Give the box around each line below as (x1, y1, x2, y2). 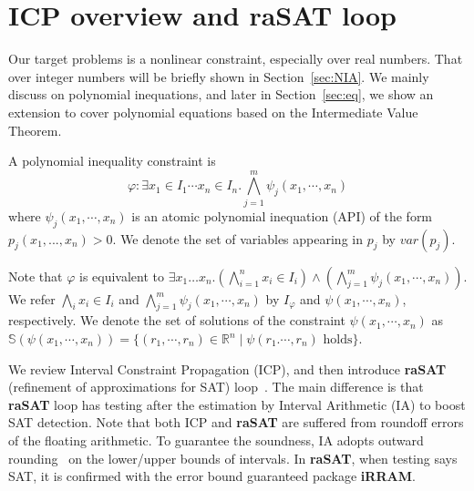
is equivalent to (78, 266, 165, 285)
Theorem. (8, 120, 62, 139)
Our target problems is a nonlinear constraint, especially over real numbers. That (8, 49, 463, 68)
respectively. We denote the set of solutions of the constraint (8, 311, 345, 330)
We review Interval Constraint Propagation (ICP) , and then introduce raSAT (8, 359, 447, 378)
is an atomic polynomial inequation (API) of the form (131, 206, 433, 225)
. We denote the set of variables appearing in (112, 229, 363, 248)
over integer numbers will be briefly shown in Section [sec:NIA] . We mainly (8, 66, 429, 86)
